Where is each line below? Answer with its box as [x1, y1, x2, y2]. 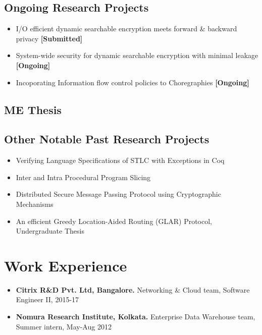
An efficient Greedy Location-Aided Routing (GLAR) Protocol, [16, 215, 213, 226]
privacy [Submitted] [16, 33, 83, 43]
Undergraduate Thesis [16, 226, 84, 236]
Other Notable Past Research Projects [4, 131, 209, 147]
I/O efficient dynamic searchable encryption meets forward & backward [16, 23, 237, 34]
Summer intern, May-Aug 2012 [16, 321, 112, 331]
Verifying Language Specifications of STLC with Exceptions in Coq [16, 155, 225, 165]
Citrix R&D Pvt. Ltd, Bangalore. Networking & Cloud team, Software [16, 284, 250, 295]
